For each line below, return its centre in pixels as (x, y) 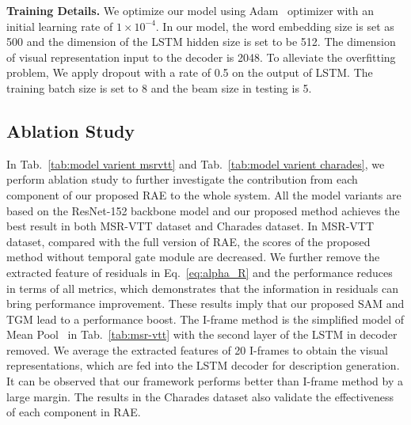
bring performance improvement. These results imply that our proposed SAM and (205, 304)
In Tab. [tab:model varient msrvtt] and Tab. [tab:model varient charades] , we (196, 163)
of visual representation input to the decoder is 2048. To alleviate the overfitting (201, 57)
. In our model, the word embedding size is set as (275, 26)
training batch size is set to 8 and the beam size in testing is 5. (159, 87)
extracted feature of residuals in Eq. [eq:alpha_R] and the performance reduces (200, 272)
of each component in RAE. (74, 412)
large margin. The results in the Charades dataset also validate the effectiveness (200, 396)
